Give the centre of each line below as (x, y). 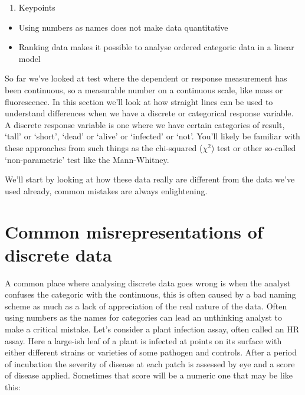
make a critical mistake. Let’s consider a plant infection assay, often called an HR (152, 329)
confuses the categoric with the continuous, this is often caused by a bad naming (150, 294)
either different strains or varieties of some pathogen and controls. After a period (151, 352)
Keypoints (37, 7)
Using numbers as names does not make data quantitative (123, 27)
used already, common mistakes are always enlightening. (106, 190)
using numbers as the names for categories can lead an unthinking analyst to (143, 317)
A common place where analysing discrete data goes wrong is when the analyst (148, 283)
